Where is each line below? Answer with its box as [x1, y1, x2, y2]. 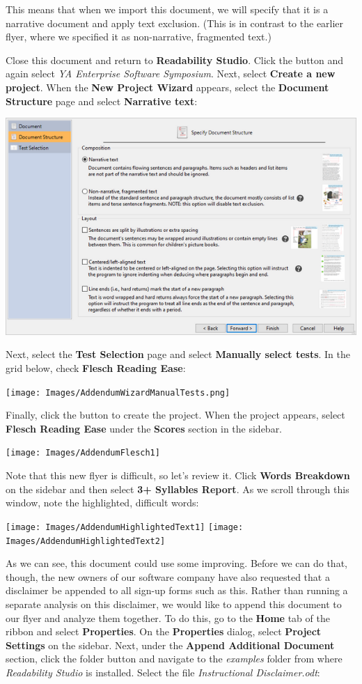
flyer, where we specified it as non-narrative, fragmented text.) [6, 29, 271, 44]
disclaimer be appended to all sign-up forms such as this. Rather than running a [6, 583, 348, 598]
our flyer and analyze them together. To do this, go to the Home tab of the [6, 610, 330, 625]
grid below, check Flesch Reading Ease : [6, 360, 186, 375]
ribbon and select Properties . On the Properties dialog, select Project [6, 624, 322, 639]
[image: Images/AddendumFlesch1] [6, 448, 160, 458]
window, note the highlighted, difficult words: [6, 495, 199, 510]
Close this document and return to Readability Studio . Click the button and [6, 52, 344, 67]
